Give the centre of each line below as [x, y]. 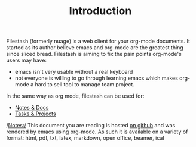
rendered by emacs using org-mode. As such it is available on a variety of [97, 132]
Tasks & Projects [35, 114]
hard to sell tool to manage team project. [85, 85]
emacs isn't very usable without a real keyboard [74, 72]
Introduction [100, 11]
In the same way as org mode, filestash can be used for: [75, 96]
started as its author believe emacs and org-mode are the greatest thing [95, 48]
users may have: [26, 60]
